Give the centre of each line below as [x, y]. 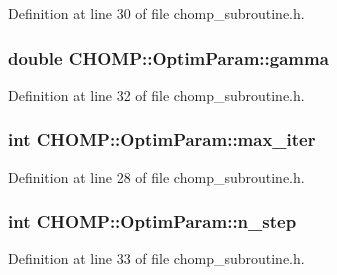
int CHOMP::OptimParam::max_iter [162, 139]
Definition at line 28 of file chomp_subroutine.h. [156, 176]
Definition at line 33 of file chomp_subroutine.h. [156, 258]
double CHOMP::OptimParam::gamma [168, 57]
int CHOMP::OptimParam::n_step [152, 221]
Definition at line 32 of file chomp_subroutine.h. [156, 94]
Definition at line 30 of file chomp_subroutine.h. [156, 13]
